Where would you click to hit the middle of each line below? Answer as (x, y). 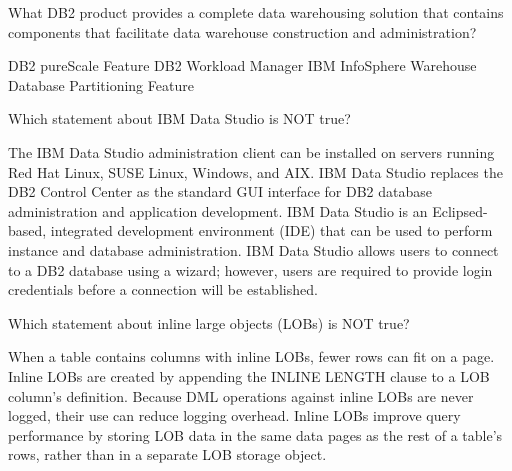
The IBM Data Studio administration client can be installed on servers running (251, 151)
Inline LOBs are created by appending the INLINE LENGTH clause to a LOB (249, 375)
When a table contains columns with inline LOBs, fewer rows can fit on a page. (251, 356)
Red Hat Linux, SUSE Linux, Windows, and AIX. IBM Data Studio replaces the (255, 171)
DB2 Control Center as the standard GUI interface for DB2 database (220, 191)
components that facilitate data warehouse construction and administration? (242, 31)
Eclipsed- (460, 210)
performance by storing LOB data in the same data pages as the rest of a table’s (255, 434)
